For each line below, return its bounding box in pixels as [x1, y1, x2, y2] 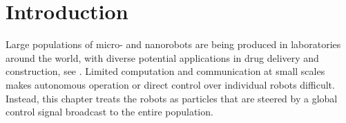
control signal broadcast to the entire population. [6, 104, 213, 119]
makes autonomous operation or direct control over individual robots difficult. [6, 77, 335, 91]
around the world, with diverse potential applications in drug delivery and [6, 50, 319, 65]
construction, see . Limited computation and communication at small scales [6, 64, 325, 78]
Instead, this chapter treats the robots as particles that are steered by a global [6, 91, 338, 105]
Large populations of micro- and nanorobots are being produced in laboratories [6, 37, 341, 52]
